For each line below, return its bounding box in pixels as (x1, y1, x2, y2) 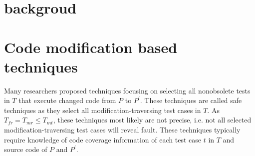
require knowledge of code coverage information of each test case (4, 134, 201, 144)
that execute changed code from (18, 95, 116, 105)
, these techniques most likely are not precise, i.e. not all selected (53, 114, 252, 125)
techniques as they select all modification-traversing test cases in (4, 104, 201, 115)
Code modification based (4, 36, 178, 57)
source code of (4, 144, 47, 154)
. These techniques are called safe (140, 95, 242, 105)
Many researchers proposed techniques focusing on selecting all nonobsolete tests (4, 85, 251, 95)
